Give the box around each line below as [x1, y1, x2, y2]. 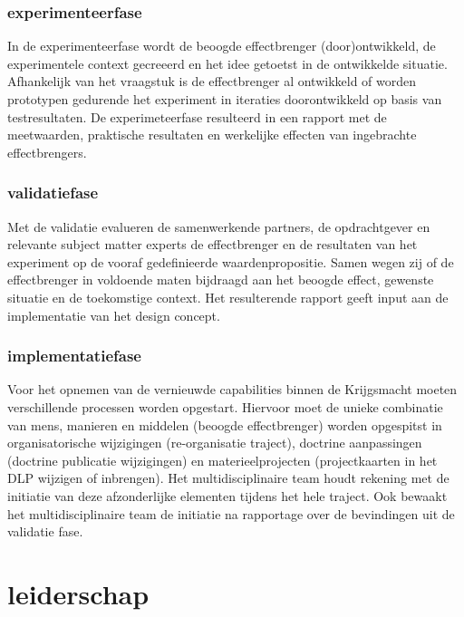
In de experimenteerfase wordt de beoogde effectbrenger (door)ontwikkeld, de [7, 36, 436, 55]
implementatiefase [7, 344, 141, 367]
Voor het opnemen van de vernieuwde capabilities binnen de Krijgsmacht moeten [7, 380, 458, 399]
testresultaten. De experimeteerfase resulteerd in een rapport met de [7, 107, 387, 126]
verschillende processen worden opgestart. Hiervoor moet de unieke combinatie [7, 397, 443, 416]
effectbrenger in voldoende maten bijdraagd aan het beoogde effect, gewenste [7, 270, 434, 289]
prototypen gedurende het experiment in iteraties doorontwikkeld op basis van [7, 90, 442, 108]
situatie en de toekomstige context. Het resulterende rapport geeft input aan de [7, 287, 449, 306]
